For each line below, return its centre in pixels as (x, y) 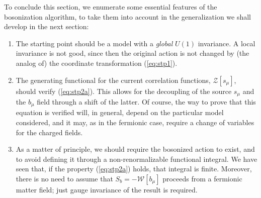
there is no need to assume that (64, 179)
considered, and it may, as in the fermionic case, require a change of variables (135, 122)
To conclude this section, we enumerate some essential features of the (111, 7)
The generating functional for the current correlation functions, (113, 80)
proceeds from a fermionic (202, 179)
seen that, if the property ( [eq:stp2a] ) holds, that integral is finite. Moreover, (134, 169)
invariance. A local (227, 43)
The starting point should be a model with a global (94, 43)
